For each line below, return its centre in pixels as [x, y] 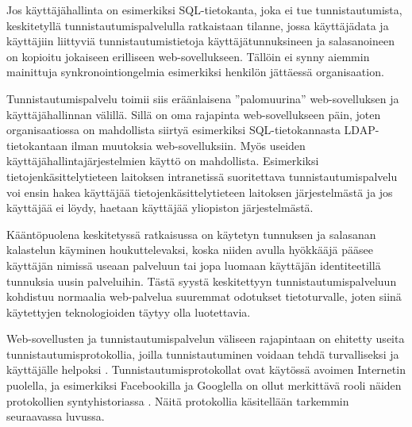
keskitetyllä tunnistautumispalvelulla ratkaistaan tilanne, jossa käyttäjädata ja [198, 25]
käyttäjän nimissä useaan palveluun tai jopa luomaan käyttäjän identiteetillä [194, 265]
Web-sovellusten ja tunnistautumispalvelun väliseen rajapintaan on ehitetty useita [206, 339]
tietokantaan [37, 145]
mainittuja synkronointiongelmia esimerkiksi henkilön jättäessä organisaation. [195, 72]
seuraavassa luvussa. [56, 416]
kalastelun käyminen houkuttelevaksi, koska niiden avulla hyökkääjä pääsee [190, 250]
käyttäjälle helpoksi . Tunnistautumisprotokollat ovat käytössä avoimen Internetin [206, 369]
